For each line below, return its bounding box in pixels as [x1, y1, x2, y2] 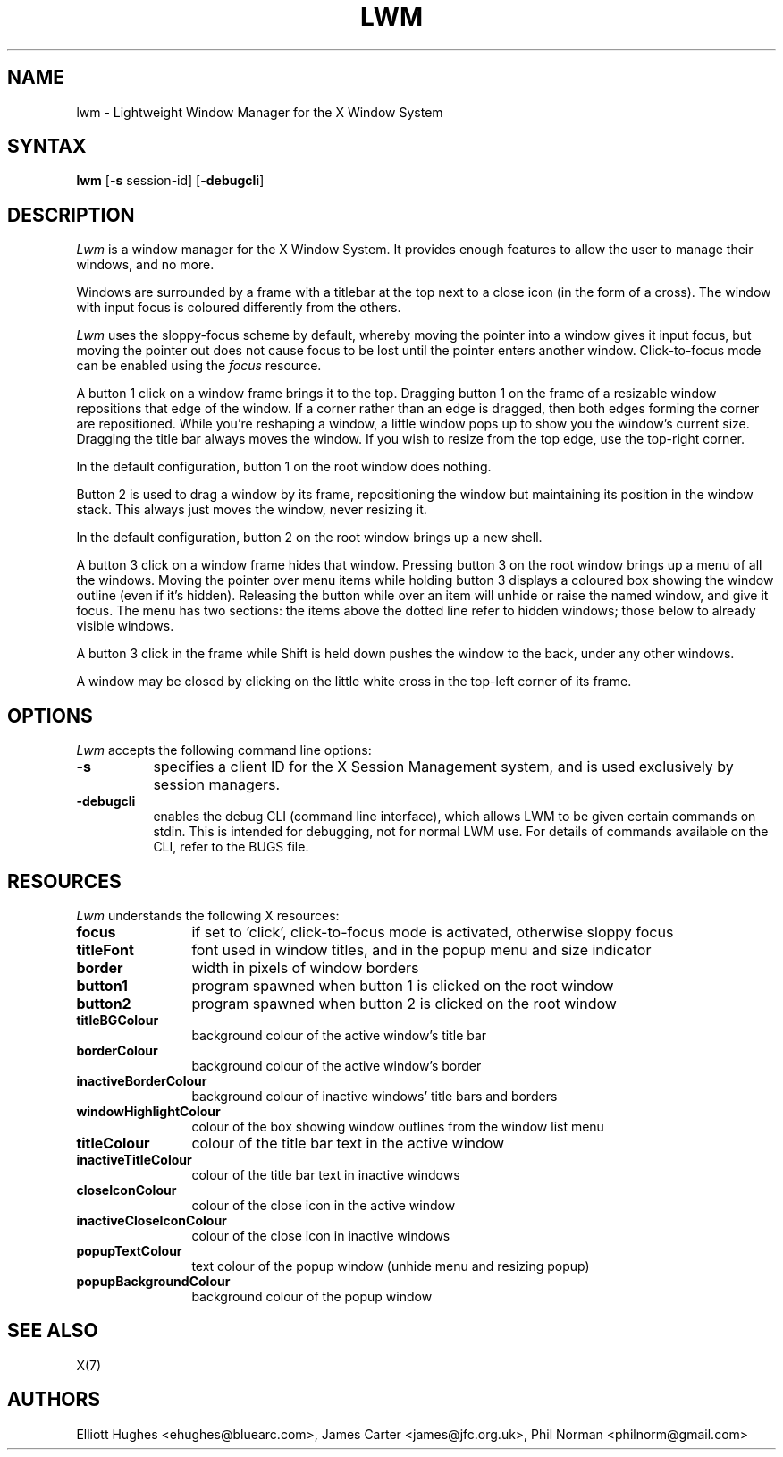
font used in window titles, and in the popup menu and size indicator [191, 940, 652, 959]
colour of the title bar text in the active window [191, 1133, 505, 1152]
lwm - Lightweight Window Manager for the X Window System [76, 104, 443, 120]
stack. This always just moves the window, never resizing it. [76, 502, 427, 518]
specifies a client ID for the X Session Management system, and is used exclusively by [153, 758, 734, 776]
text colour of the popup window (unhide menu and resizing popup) [191, 1258, 590, 1274]
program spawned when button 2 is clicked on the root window [191, 994, 617, 1012]
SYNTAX [7, 135, 87, 158]
